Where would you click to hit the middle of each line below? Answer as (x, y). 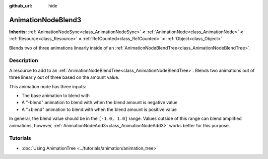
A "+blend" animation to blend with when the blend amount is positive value (99, 109)
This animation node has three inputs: (48, 86)
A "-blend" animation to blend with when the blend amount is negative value (100, 103)
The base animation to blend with (56, 96)
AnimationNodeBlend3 (45, 20)
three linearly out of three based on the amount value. (64, 77)
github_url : (21, 6)
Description (24, 60)
